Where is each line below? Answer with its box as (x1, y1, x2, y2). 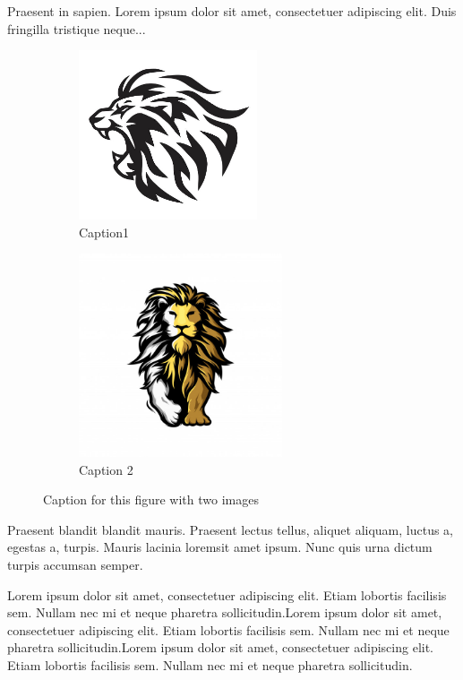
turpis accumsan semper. (7, 555, 143, 574)
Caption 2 (79, 460, 133, 478)
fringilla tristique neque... (7, 19, 146, 38)
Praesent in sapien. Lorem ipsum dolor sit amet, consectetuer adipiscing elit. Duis (7, 2, 457, 20)
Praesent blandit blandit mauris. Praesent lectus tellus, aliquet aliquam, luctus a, (7, 520, 454, 538)
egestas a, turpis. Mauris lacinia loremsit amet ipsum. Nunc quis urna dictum (7, 538, 433, 556)
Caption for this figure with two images (43, 490, 259, 509)
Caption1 (79, 222, 130, 241)
